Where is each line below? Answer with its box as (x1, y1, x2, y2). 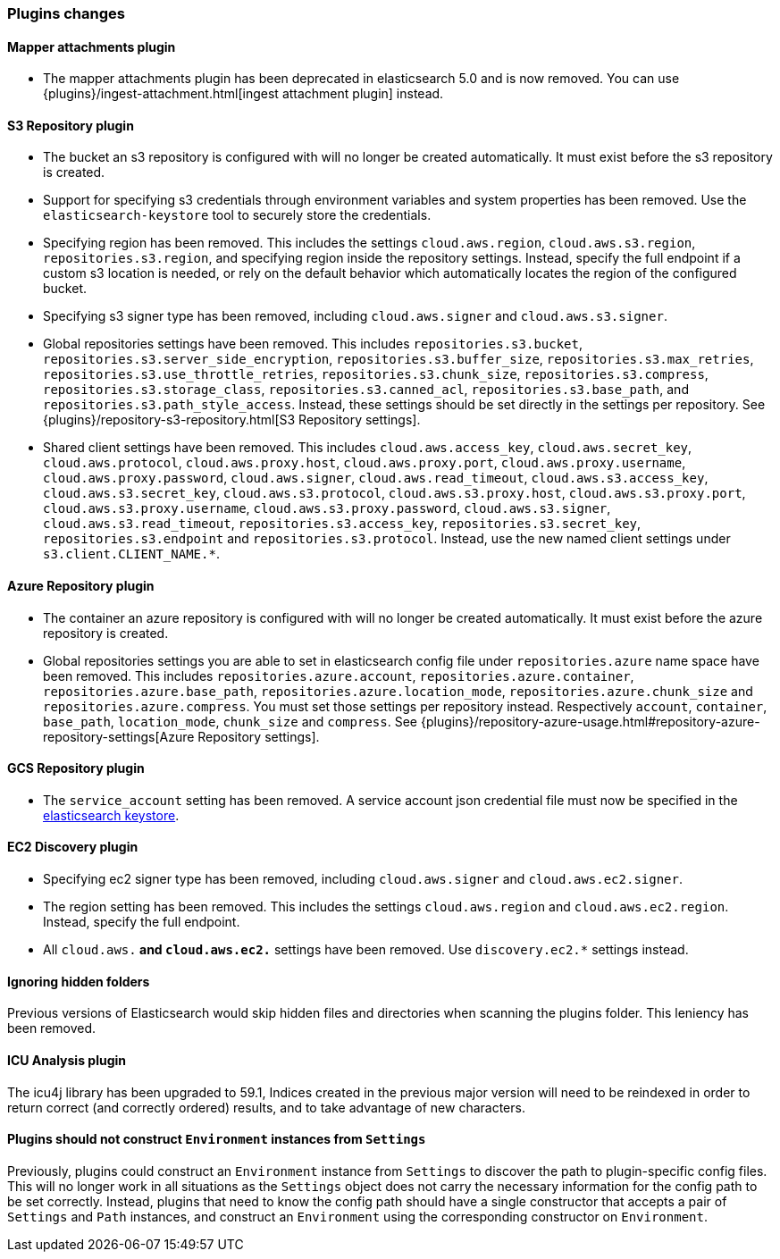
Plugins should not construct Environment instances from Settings (7, 1131, 426, 1147)
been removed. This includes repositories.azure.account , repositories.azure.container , (43, 667, 634, 684)
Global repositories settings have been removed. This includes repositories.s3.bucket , (43, 336, 583, 352)
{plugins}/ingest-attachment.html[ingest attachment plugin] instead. (43, 86, 444, 102)
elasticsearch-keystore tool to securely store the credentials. (43, 207, 432, 223)
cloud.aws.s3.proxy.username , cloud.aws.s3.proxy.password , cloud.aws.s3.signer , (43, 500, 611, 516)
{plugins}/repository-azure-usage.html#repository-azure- (420, 713, 760, 729)
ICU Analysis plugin (7, 1052, 126, 1068)
